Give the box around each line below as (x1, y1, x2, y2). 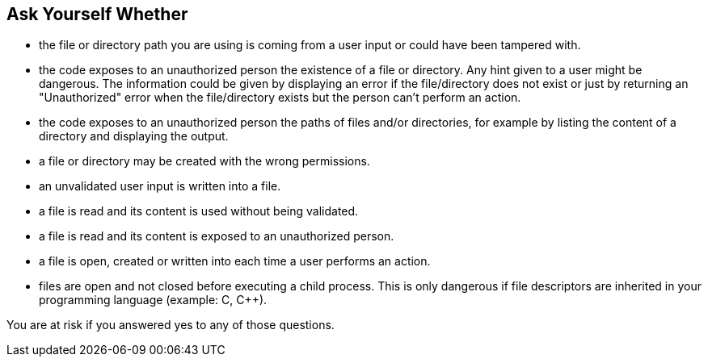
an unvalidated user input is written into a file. (39, 179, 281, 194)
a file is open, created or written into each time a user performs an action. (39, 254, 431, 269)
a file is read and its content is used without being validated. (39, 204, 359, 219)
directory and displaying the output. (39, 129, 229, 144)
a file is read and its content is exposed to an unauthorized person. (39, 229, 394, 244)
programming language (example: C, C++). (39, 293, 268, 307)
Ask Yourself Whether (6, 4, 188, 24)
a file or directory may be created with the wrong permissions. (39, 154, 370, 169)
